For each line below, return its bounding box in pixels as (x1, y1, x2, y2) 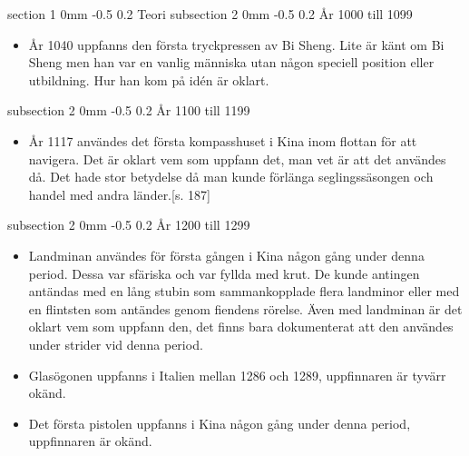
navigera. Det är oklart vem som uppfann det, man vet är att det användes (28, 149, 446, 168)
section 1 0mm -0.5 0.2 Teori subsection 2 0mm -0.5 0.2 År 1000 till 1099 (7, 5, 413, 23)
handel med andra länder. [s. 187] (28, 184, 210, 203)
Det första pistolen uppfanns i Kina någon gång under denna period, (28, 413, 411, 432)
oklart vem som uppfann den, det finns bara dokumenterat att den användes (28, 317, 454, 336)
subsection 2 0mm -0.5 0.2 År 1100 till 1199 (7, 101, 250, 120)
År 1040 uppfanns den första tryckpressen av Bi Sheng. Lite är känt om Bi (28, 35, 445, 54)
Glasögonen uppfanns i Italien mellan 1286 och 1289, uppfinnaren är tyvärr (28, 365, 446, 384)
